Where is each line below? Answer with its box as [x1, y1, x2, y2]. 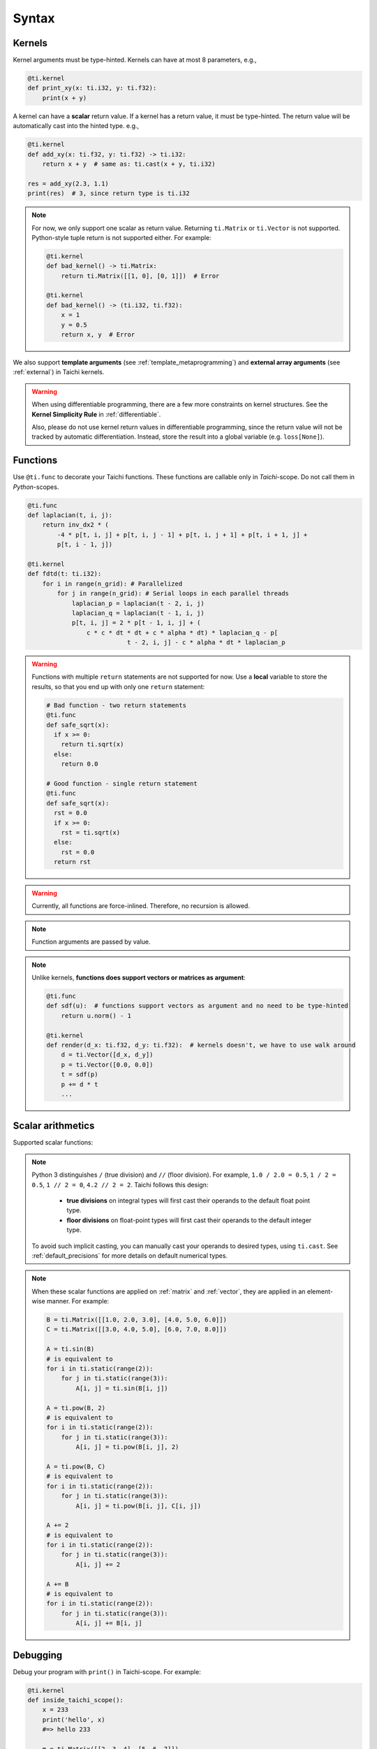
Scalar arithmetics [13, 1120, 95, 1132]
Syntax [13, 10, 55, 26]
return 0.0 [61, 760, 98, 768]
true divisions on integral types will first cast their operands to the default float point [66, 1196, 311, 1205]
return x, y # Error [61, 331, 135, 339]
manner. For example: [46, 1297, 110, 1305]
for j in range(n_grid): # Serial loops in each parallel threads [57, 590, 290, 597]
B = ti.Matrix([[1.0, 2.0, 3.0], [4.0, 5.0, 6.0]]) [46, 1316, 227, 1324]
